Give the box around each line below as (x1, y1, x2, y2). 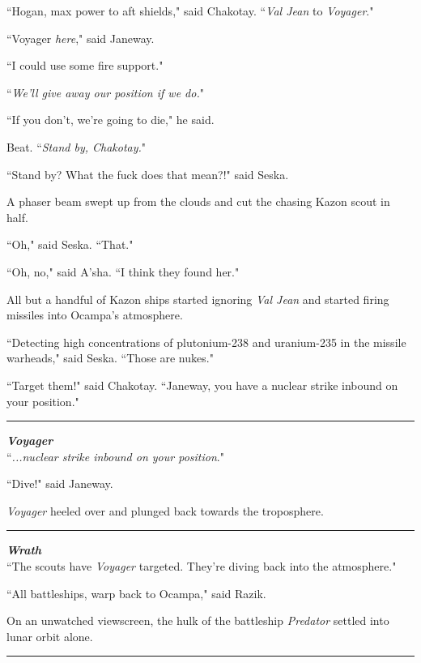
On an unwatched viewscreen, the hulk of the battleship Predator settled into (6, 612, 389, 629)
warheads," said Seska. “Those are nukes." (6, 349, 214, 366)
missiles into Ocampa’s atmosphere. (6, 306, 183, 323)
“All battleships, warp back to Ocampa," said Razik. (6, 584, 266, 601)
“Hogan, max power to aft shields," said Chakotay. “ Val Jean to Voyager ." (6, 2, 374, 19)
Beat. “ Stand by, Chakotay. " (6, 138, 147, 155)
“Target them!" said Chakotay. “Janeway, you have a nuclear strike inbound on (6, 376, 398, 393)
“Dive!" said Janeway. (6, 475, 113, 492)
